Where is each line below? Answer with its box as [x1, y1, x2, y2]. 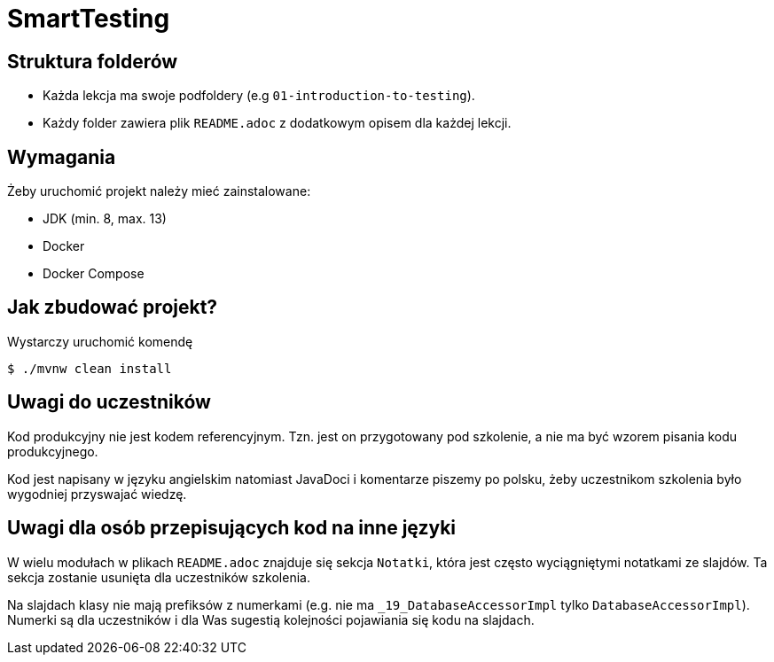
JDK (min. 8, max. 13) [43, 211, 167, 227]
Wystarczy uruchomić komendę [7, 333, 193, 349]
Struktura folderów [7, 50, 178, 73]
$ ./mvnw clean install [7, 361, 172, 376]
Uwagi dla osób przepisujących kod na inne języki [7, 517, 457, 540]
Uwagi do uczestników [7, 391, 211, 414]
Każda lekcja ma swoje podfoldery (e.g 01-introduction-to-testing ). [43, 88, 475, 104]
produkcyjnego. [7, 443, 98, 459]
